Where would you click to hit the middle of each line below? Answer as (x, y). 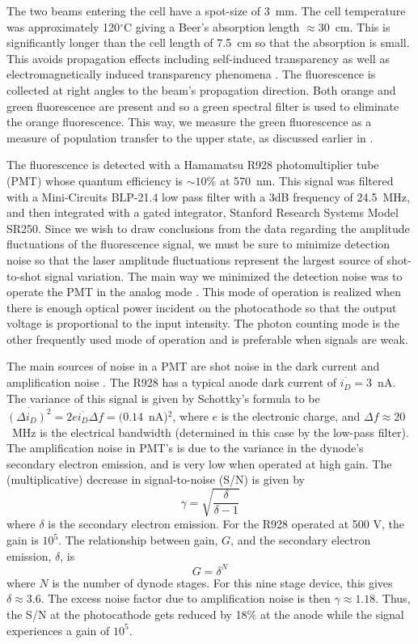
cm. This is (363, 26)
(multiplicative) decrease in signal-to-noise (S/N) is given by (156, 479)
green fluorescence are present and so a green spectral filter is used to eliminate (203, 106)
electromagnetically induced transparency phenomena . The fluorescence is (191, 74)
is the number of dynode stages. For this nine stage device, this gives (222, 582)
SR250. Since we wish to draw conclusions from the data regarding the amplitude (208, 228)
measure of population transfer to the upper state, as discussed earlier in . (190, 137)
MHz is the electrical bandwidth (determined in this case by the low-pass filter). (210, 432)
